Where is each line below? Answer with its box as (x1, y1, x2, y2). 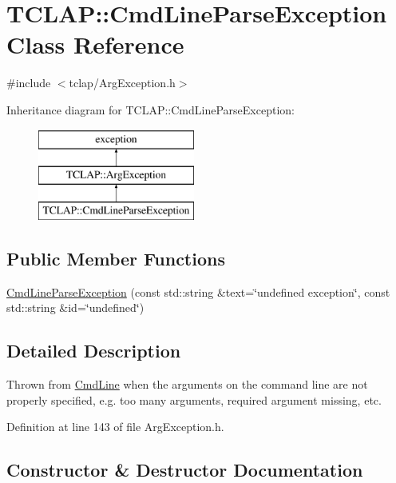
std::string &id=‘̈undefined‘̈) (6, 299, 145, 316)
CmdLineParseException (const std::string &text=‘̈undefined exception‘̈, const (6, 283, 390, 300)
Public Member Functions (6, 245, 225, 270)
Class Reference (6, 28, 184, 61)
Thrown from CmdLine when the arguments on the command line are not (6, 376, 368, 393)
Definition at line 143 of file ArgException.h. (6, 418, 224, 435)
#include (6, 74, 51, 91)
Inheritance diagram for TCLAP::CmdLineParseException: (6, 101, 295, 118)
